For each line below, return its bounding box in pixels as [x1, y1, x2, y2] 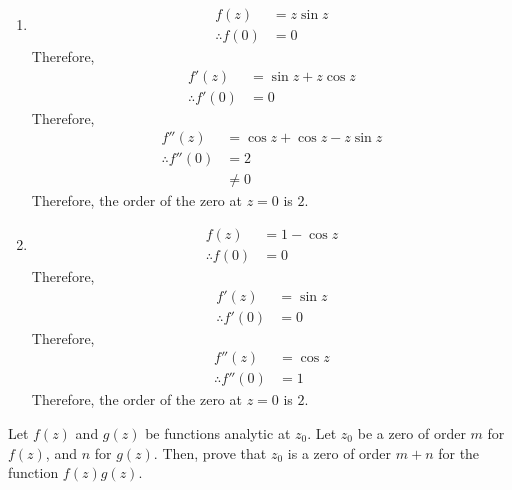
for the [438, 442, 480, 463]
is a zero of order [287, 442, 392, 463]
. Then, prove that [153, 442, 267, 463]
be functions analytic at [145, 422, 291, 443]
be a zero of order [357, 422, 466, 443]
